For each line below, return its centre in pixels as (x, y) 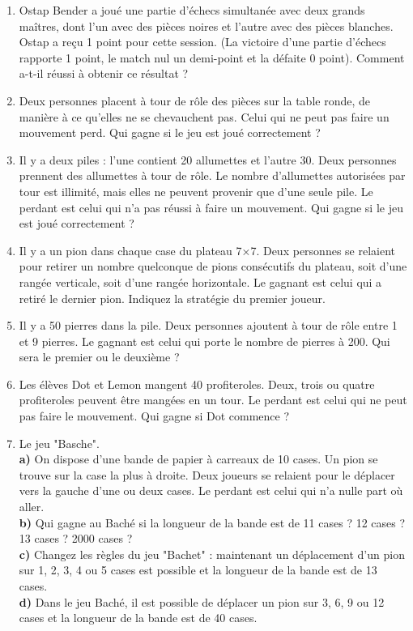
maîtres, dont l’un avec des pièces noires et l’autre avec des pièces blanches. (206, 26)
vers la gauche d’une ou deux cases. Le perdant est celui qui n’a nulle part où (211, 490)
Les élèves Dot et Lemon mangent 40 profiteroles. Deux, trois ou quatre (197, 384)
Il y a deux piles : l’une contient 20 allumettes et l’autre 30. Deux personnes (208, 159)
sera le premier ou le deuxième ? (99, 357)
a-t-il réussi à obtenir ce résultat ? (104, 73)
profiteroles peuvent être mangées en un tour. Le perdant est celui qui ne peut (213, 400)
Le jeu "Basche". (59, 443)
